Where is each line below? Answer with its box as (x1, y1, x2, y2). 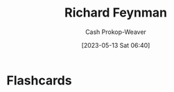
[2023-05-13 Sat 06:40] (81, 41, 150, 49)
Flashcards (6, 73, 72, 88)
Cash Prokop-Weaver (85, 28, 147, 36)
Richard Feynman (64, 5, 168, 21)
